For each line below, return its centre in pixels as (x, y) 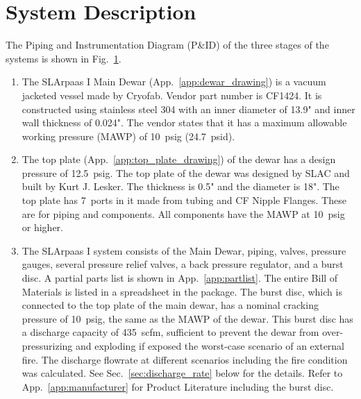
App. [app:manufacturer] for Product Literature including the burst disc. (178, 386)
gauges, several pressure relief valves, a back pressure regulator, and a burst (183, 264)
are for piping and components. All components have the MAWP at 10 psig (183, 213)
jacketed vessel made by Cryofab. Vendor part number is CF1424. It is (172, 95)
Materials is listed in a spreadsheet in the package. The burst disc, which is (182, 291)
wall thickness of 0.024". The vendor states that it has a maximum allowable (184, 122)
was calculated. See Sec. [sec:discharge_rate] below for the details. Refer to (182, 373)
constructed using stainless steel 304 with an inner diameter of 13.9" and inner (188, 109)
